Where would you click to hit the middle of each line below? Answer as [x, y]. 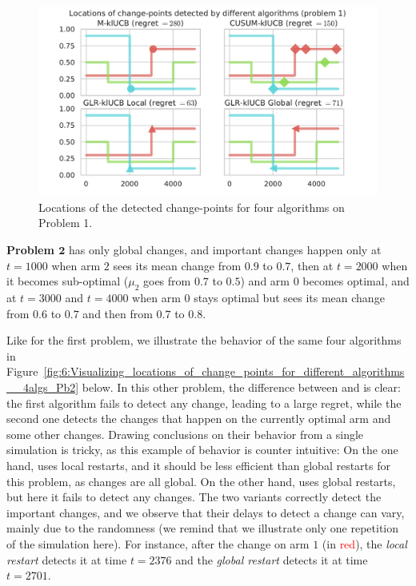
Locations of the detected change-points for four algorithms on [192, 207]
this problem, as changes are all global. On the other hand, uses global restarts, [201, 481]
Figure [22, 371]
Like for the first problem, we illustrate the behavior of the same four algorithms [204, 340]
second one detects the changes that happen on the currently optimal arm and [199, 419]
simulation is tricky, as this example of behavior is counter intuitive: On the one [202, 450]
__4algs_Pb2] [43, 387]
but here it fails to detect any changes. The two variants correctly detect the [194, 497]
